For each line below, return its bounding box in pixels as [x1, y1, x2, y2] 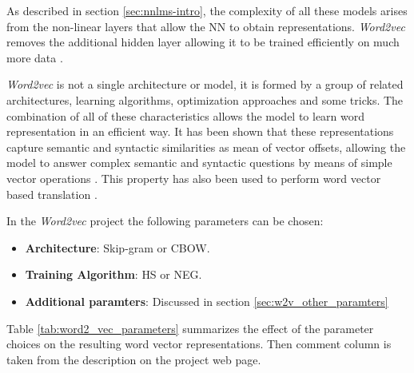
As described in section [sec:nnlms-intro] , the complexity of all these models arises [6, 2, 408, 18]
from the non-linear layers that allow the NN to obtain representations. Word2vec [6, 18, 405, 34]
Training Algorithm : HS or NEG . [25, 266, 202, 283]
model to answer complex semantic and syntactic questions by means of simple [6, 154, 392, 171]
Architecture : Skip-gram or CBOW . [25, 239, 210, 256]
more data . [6, 49, 63, 65]
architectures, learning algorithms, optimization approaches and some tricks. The [6, 91, 404, 108]
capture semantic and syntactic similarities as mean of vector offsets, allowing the [6, 138, 406, 155]
